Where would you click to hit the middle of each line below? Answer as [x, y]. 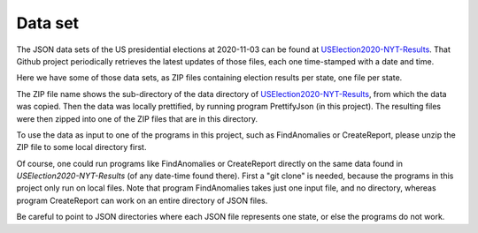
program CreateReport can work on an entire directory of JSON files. [142, 200]
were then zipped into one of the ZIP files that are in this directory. [137, 118]
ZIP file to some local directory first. [81, 147]
